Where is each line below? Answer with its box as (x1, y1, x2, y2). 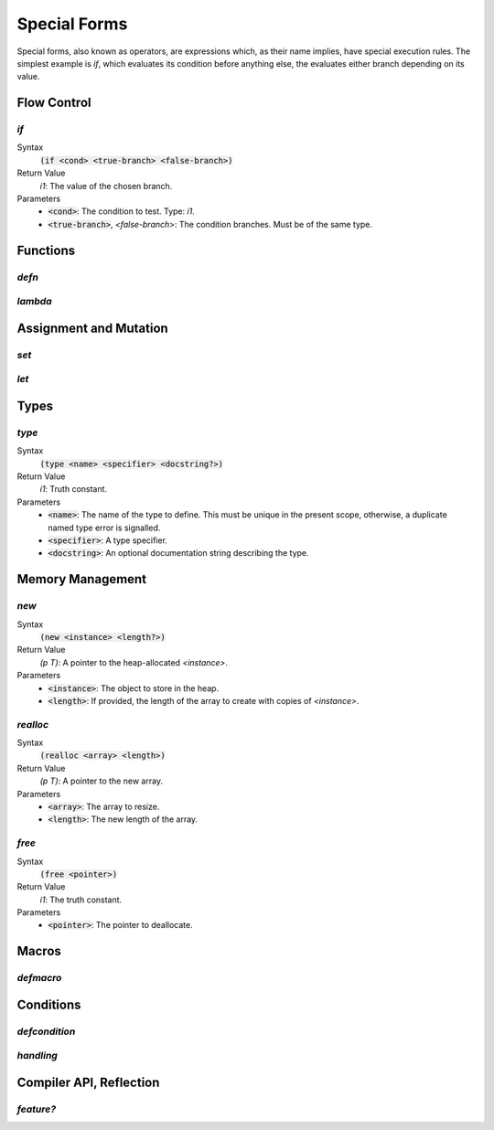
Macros (16, 943, 61, 959)
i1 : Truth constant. (39, 484, 108, 495)
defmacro (16, 972, 62, 985)
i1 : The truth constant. (39, 894, 123, 905)
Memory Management (16, 571, 146, 587)
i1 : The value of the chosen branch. (39, 180, 173, 191)
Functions (16, 242, 76, 258)
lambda (16, 295, 52, 308)
